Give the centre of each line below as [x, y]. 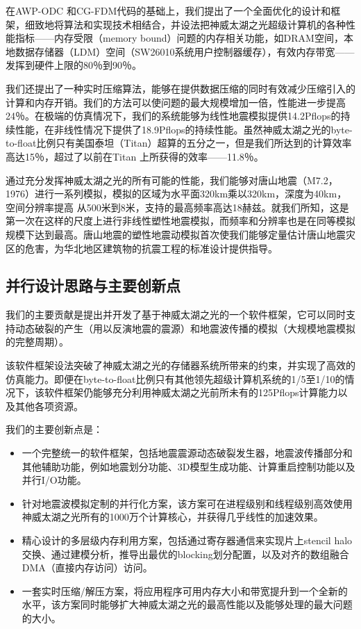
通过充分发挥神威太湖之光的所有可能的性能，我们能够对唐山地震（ [156, 180]
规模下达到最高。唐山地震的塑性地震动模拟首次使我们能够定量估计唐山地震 [176, 234]
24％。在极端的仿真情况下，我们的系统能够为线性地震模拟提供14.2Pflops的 [173, 116]
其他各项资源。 [49, 406]
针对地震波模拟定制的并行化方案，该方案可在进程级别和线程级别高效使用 [187, 503]
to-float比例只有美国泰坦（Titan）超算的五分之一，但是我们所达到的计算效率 [179, 143]
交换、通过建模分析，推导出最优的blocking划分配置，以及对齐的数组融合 [185, 554]
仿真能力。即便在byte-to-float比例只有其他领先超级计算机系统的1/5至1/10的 [175, 378]
